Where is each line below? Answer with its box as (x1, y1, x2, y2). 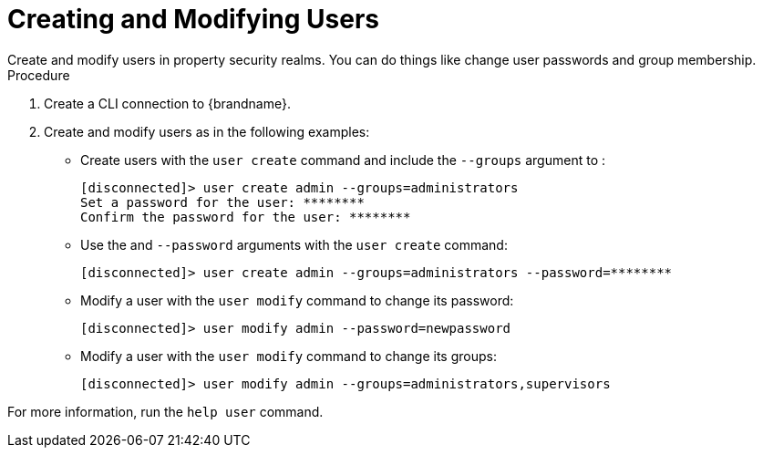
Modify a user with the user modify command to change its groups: (80, 347, 497, 364)
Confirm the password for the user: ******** (80, 209, 411, 224)
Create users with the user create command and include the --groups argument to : (80, 151, 605, 168)
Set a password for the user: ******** (80, 194, 365, 210)
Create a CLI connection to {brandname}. (44, 95, 291, 111)
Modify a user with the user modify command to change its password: (80, 292, 514, 308)
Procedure (7, 67, 70, 83)
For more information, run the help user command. (7, 403, 324, 419)
